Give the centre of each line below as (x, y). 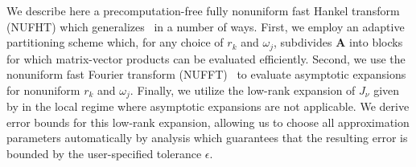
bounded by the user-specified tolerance (104, 154)
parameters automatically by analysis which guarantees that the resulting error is (207, 138)
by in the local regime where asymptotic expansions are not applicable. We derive (208, 106)
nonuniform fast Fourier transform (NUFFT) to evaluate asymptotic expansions (206, 74)
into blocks (376, 42)
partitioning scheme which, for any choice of (115, 42)
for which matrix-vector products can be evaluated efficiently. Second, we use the (206, 58)
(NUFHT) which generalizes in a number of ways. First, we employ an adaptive (206, 26)
